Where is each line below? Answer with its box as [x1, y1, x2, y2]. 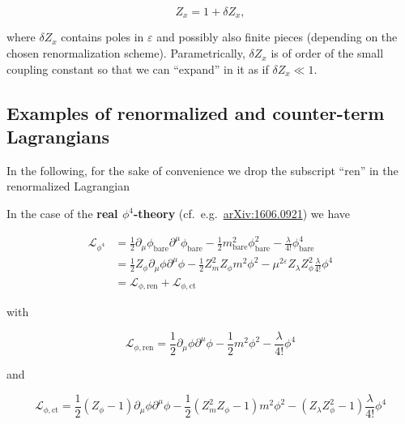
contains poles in [61, 28, 144, 45]
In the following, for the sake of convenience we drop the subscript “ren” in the [6, 161, 399, 178]
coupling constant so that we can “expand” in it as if [6, 60, 269, 77]
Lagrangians [6, 124, 109, 149]
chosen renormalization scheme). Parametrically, [6, 45, 245, 62]
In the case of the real [6, 205, 118, 222]
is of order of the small [271, 45, 384, 62]
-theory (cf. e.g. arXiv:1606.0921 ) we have [134, 205, 351, 222]
